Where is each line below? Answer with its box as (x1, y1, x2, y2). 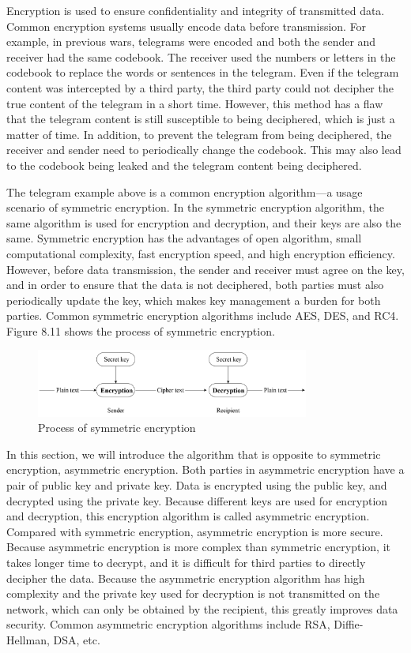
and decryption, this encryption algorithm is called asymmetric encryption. (6, 508, 370, 524)
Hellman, (6, 631, 50, 647)
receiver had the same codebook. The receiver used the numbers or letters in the (6, 48, 396, 65)
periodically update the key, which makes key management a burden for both (6, 291, 381, 308)
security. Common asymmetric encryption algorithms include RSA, (6, 616, 330, 632)
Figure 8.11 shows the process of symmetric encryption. (6, 322, 275, 339)
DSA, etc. (53, 631, 100, 647)
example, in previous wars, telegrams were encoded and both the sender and (6, 33, 376, 50)
